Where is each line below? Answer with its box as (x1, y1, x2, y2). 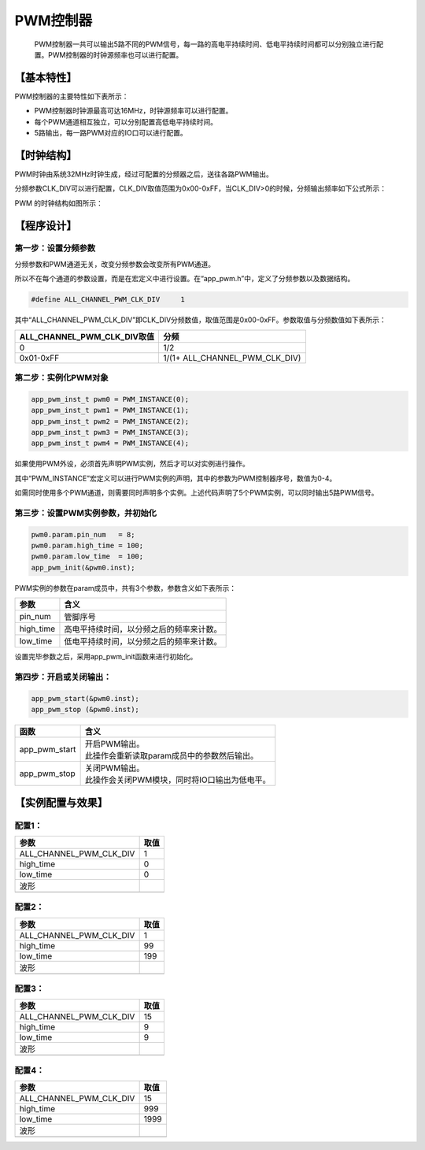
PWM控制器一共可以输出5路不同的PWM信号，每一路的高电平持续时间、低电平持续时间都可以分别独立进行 (34, 39, 377, 49)
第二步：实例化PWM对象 (14, 372, 109, 383)
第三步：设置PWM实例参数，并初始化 (14, 507, 157, 518)
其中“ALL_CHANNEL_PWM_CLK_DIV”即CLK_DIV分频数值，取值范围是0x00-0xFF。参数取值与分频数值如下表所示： (14, 315, 386, 325)
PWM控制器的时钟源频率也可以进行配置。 (47, 50, 183, 59)
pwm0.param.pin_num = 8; (31, 530, 135, 539)
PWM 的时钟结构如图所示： (14, 198, 104, 208)
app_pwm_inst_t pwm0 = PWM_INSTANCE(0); (31, 395, 189, 403)
